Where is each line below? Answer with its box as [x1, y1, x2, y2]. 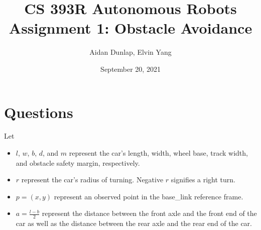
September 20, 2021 [100, 63, 161, 74]
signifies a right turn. [171, 174, 236, 185]
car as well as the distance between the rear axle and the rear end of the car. [16, 218, 252, 228]
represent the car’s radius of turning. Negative [21, 174, 164, 185]
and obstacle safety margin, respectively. [16, 157, 140, 168]
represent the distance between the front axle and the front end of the [42, 208, 257, 218]
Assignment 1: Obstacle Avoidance [9, 18, 252, 38]
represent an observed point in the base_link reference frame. [54, 191, 243, 201]
